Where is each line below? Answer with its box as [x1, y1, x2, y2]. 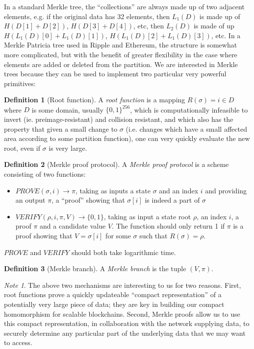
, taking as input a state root [103, 211, 191, 221]
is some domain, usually [31, 104, 103, 115]
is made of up [193, 21, 234, 31]
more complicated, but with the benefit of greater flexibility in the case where [4, 49, 237, 59]
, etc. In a [211, 30, 241, 40]
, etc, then [133, 21, 164, 31]
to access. [4, 337, 32, 348]
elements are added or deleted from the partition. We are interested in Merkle [4, 59, 238, 69]
